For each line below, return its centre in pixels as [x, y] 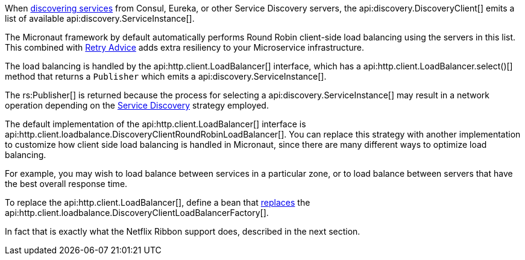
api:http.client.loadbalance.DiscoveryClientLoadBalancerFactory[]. [137, 213]
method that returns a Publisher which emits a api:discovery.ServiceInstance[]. [166, 76]
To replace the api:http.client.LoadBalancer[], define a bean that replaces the [158, 202]
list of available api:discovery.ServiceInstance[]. [100, 18]
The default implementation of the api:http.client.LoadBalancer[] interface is [156, 124]
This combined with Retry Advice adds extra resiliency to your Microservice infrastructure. [184, 47]
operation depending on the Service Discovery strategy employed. [137, 105]
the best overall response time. [66, 184]
